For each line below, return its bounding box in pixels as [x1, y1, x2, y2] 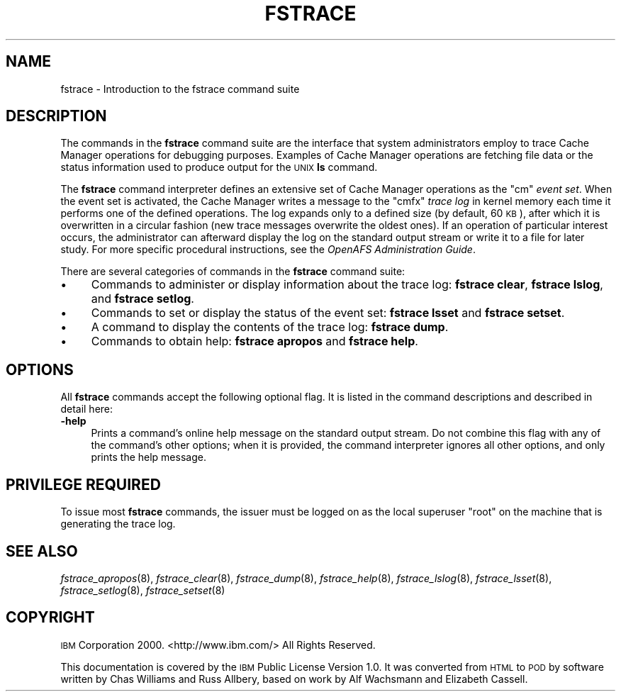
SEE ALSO [6, 542, 78, 560]
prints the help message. [91, 451, 206, 464]
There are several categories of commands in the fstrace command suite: [60, 265, 405, 278]
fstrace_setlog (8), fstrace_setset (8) [60, 584, 225, 596]
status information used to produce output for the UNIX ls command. [60, 161, 378, 174]
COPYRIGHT [6, 608, 95, 627]
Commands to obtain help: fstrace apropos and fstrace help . [91, 334, 418, 349]
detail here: [60, 403, 113, 416]
